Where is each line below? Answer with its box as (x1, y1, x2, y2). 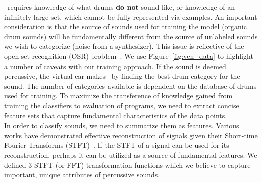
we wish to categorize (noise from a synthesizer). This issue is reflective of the (4, 41, 244, 51)
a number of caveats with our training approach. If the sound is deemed (4, 60, 226, 71)
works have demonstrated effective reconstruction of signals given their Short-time (4, 130, 258, 140)
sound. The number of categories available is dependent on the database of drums (4, 80, 257, 91)
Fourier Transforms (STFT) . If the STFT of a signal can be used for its (4, 140, 229, 150)
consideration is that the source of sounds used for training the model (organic (4, 21, 247, 32)
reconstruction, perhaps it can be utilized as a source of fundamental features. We (4, 149, 257, 160)
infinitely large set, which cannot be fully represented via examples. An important (4, 11, 257, 22)
